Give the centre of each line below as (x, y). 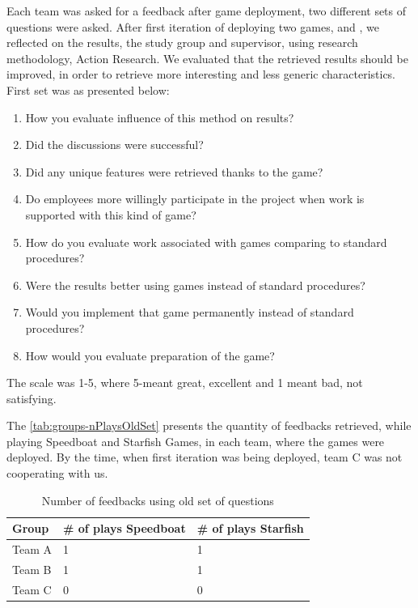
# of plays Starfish (250, 528)
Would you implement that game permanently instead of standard (190, 312)
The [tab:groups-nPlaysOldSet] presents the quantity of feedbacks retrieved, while (209, 425)
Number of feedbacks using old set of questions (158, 500)
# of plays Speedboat (125, 528)
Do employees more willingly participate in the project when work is (195, 199)
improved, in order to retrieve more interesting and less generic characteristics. (201, 74)
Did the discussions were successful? (114, 145)
